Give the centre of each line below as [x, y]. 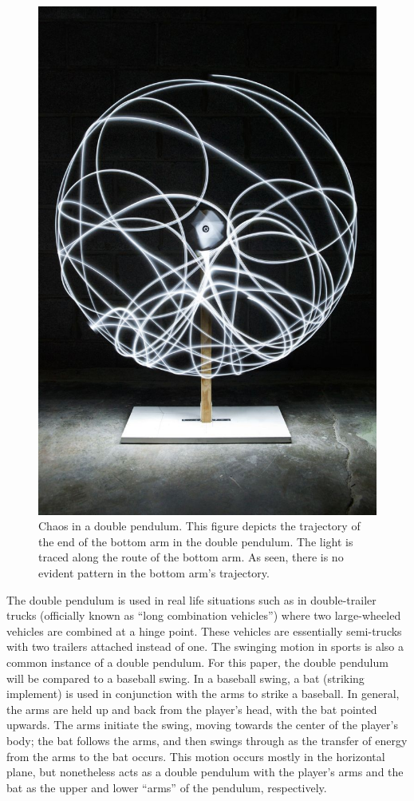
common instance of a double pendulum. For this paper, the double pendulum [197, 662]
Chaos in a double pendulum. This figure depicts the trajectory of [199, 526]
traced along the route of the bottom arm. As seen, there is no [191, 557]
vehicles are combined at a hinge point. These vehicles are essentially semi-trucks [204, 630]
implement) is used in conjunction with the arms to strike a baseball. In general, [203, 694]
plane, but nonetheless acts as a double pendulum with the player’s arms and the [205, 772]
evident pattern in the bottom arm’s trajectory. [154, 572]
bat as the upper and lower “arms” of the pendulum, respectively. [167, 787]
